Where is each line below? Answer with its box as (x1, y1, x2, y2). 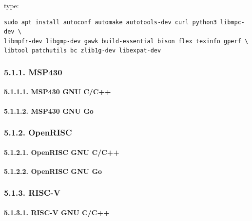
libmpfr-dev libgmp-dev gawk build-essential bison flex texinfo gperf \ (4, 37, 249, 45)
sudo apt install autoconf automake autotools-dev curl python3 (4, 18, 217, 26)
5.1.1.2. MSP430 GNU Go (4, 105, 94, 116)
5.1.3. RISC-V (4, 187, 60, 199)
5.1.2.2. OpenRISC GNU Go (4, 166, 102, 176)
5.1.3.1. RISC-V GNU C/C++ (4, 207, 110, 217)
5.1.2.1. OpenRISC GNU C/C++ (4, 147, 119, 157)
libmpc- (220, 18, 245, 26)
